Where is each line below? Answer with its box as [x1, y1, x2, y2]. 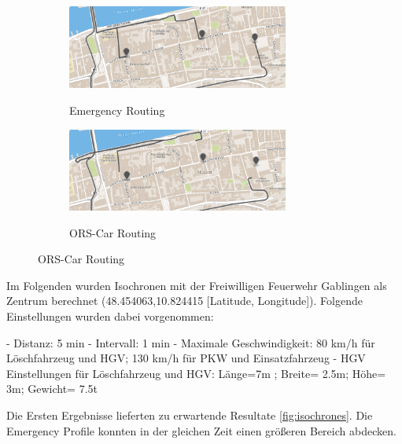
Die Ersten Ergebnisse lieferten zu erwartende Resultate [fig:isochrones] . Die [6, 406, 373, 423]
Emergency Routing [69, 101, 165, 118]
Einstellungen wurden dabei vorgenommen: [6, 308, 214, 325]
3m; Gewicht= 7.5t [6, 380, 98, 397]
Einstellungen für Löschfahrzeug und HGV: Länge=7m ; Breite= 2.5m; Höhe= [6, 365, 386, 381]
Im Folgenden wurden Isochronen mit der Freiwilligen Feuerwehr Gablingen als [6, 277, 387, 293]
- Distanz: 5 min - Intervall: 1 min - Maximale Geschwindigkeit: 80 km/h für [6, 334, 375, 350]
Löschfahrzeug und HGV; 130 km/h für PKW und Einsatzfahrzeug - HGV [6, 350, 366, 366]
